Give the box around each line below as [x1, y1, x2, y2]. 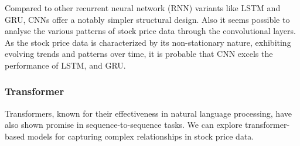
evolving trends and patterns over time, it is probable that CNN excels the [5, 47, 273, 60]
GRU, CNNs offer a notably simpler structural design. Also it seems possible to [5, 13, 290, 25]
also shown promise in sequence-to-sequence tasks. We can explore [5, 118, 243, 131]
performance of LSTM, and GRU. [5, 59, 126, 71]
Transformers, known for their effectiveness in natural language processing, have [5, 107, 292, 119]
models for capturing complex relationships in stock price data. [27, 130, 254, 142]
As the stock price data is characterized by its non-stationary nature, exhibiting [5, 36, 291, 48]
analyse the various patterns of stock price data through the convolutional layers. [5, 25, 296, 37]
